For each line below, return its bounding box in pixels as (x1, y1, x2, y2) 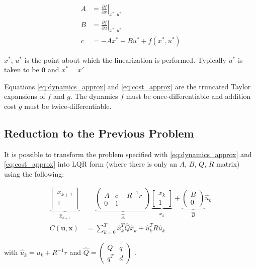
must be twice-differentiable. (24, 101, 112, 111)
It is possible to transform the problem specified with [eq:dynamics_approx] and (4, 149, 252, 159)
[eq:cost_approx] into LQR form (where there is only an (4, 159, 178, 169)
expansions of (4, 91, 45, 101)
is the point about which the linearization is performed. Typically (24, 54, 226, 65)
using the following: (4, 169, 64, 179)
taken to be (4, 64, 39, 75)
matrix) (216, 159, 240, 169)
